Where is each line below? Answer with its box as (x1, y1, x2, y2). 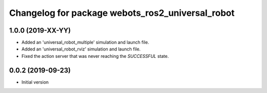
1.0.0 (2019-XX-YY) (9, 26, 71, 35)
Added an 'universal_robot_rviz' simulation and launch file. (21, 46, 141, 52)
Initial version (21, 79, 49, 85)
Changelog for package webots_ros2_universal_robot (9, 7, 235, 18)
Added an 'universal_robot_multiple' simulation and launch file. (21, 40, 149, 46)
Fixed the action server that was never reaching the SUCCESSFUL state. (21, 53, 169, 59)
